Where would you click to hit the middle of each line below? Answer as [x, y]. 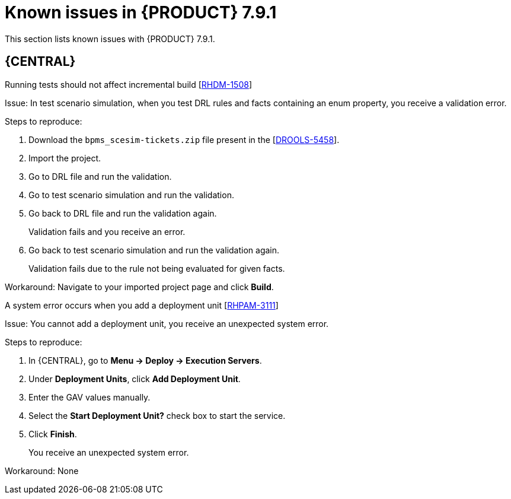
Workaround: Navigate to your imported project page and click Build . [139, 287]
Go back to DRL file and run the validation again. [123, 213]
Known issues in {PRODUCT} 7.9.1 [141, 12]
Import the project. [65, 158]
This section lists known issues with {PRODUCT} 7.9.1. [110, 39]
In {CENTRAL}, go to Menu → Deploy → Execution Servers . [145, 360]
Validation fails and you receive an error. [107, 231]
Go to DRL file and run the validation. [100, 176]
